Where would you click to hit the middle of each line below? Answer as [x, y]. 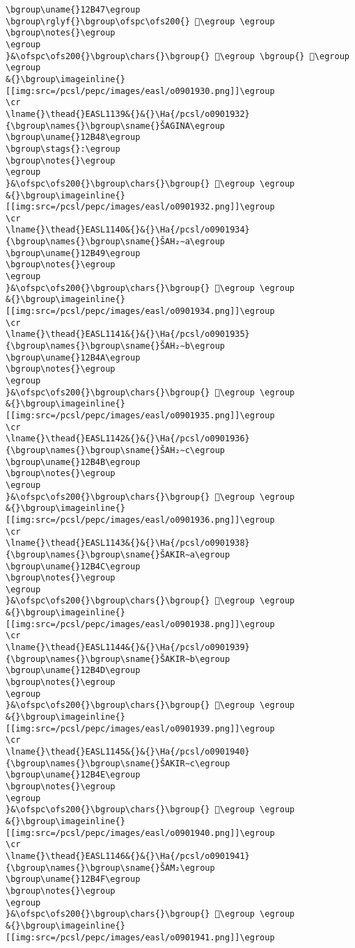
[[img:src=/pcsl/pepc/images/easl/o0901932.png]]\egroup [140, 207]
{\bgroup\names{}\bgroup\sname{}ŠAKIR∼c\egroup [118, 763]
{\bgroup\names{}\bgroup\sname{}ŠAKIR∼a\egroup [118, 554]
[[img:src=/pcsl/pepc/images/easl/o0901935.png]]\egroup [140, 415]
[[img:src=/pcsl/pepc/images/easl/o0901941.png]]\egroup [140, 937]
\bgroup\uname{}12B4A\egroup [73, 357]
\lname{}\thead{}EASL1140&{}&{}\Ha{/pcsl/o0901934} [128, 230]
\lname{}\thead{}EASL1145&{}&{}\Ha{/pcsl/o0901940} [128, 752]
